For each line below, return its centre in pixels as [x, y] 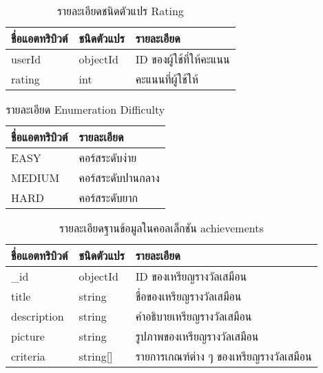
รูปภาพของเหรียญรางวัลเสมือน [197, 336]
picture [28, 336]
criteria [28, 356]
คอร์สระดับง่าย [108, 158]
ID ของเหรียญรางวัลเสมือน [191, 276]
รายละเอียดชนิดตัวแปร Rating [120, 11]
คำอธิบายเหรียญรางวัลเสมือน [194, 316]
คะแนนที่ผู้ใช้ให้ [167, 79]
